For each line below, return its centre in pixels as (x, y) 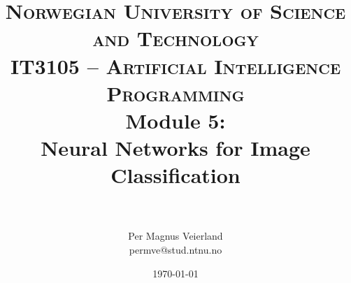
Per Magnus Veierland (175, 236)
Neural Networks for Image (175, 148)
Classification (175, 175)
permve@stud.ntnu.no (175, 250)
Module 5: (175, 120)
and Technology (175, 38)
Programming (175, 93)
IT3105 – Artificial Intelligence (175, 65)
